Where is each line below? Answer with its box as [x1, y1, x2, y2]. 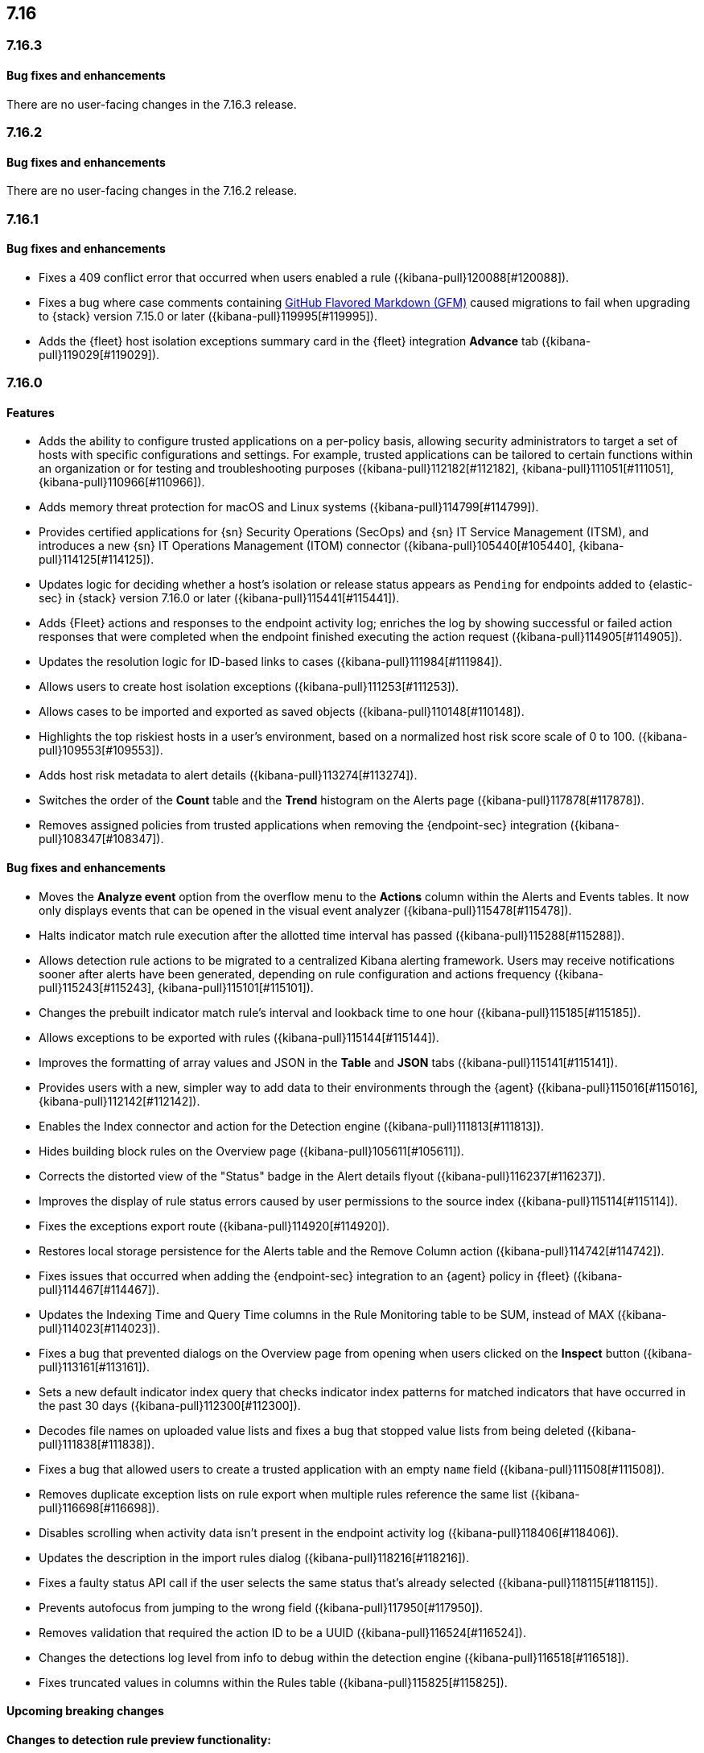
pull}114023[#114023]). [39, 1321, 160, 1335]
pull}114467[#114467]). [39, 1282, 159, 1296]
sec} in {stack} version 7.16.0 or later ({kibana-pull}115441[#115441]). [39, 591, 400, 606]
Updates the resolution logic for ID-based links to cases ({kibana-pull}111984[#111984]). [39, 655, 503, 669]
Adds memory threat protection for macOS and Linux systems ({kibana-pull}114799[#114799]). [39, 500, 539, 515]
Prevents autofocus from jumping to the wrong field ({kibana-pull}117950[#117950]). [39, 1600, 484, 1614]
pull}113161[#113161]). [39, 1359, 150, 1374]
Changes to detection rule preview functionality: [6, 1732, 271, 1747]
